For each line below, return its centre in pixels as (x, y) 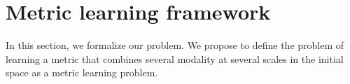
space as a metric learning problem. (82, 72)
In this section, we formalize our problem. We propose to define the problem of (175, 45)
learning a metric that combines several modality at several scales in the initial (175, 58)
